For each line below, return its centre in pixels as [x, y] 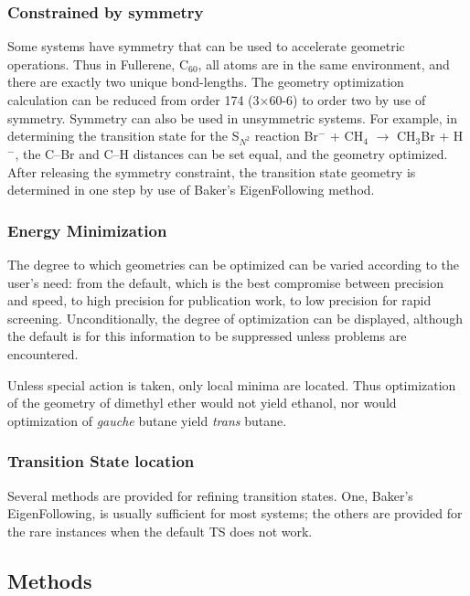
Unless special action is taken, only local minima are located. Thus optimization [232, 384]
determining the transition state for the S [123, 136]
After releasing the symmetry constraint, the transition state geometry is [212, 171]
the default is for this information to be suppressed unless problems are [207, 336]
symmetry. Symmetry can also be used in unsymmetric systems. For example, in [233, 117]
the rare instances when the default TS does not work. [160, 531]
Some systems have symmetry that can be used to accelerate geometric [206, 46]
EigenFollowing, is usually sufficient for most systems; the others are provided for [235, 513]
